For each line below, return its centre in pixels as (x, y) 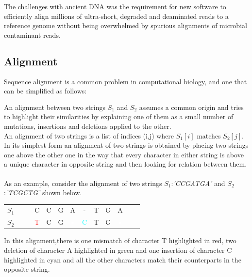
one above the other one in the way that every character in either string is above (124, 154)
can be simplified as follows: (45, 91)
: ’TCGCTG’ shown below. (43, 192)
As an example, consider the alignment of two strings (83, 183)
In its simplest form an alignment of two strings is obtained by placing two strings (126, 145)
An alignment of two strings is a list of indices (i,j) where (89, 135)
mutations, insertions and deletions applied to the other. (88, 126)
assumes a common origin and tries (191, 107)
